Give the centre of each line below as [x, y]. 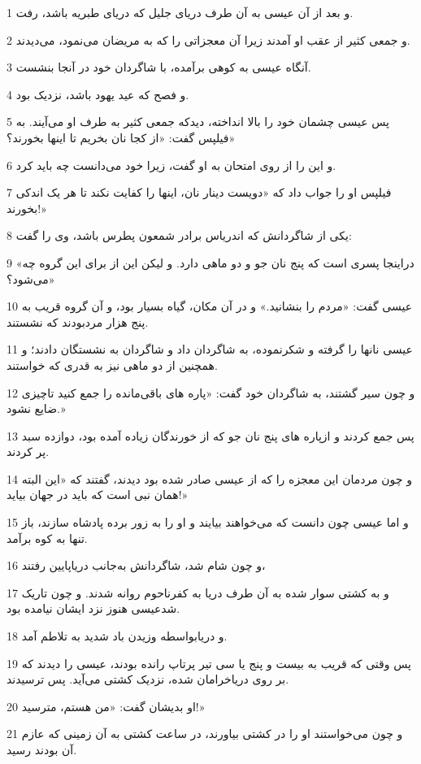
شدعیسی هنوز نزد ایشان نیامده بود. [93, 608]
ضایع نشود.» [36, 408]
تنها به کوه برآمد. [47, 538]
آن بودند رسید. [42, 749]
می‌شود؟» [31, 278]
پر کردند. [28, 451]
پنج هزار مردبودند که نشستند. [78, 321]
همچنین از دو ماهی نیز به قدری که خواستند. [112, 365]
